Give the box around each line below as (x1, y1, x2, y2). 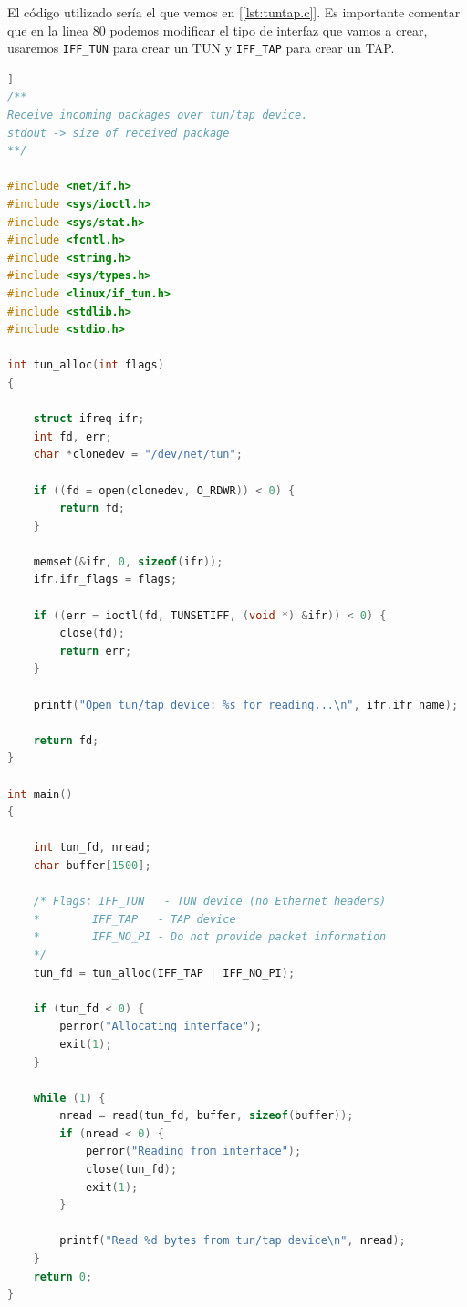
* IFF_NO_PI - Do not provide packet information (33, 930, 387, 944)
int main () (7, 787, 73, 801)
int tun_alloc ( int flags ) (7, 358, 164, 372)
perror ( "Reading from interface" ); (85, 1145, 302, 1158)
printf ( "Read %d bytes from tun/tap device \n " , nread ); (59, 1234, 406, 1248)
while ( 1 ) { (33, 1091, 106, 1105)
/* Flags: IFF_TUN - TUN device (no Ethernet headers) (33, 895, 387, 908)
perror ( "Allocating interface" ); (59, 1020, 263, 1033)
